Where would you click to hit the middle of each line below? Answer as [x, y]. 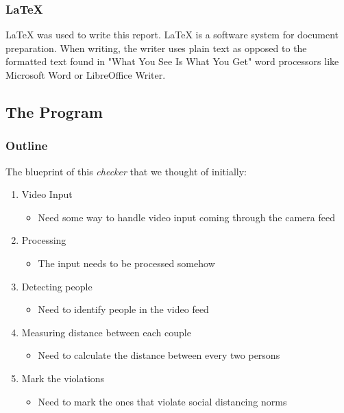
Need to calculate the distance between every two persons [159, 355]
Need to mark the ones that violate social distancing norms [162, 401]
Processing [44, 240]
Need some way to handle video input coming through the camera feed [186, 217]
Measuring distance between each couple [106, 332]
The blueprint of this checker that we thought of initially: [126, 171]
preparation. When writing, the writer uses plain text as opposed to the [156, 48]
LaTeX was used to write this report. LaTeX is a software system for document [172, 35]
